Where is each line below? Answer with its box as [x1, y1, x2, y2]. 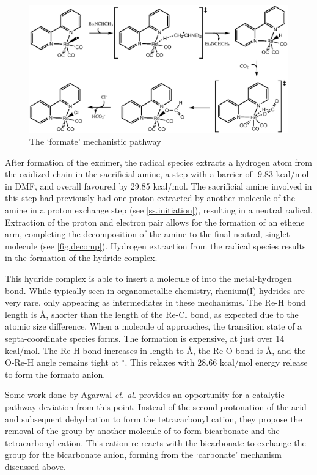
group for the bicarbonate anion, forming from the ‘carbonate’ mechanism [5, 448, 282, 461]
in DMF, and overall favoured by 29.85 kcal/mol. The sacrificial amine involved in [5, 179, 312, 192]
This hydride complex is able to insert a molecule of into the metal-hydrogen [5, 272, 292, 285]
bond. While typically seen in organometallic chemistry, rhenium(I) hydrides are [5, 284, 305, 296]
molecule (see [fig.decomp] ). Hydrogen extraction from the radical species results [5, 239, 306, 252]
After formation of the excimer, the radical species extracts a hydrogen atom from [5, 155, 312, 168]
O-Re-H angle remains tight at [5, 356, 119, 369]
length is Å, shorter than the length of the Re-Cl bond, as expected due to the [5, 307, 299, 320]
